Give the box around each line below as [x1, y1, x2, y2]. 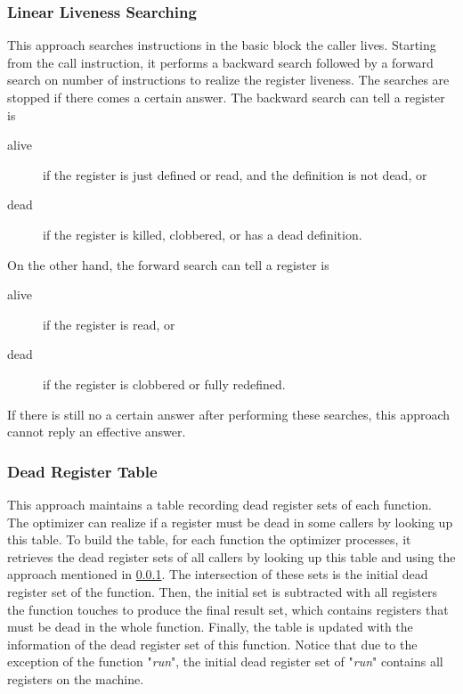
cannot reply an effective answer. [7, 422, 186, 441]
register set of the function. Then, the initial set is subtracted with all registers [7, 582, 437, 600]
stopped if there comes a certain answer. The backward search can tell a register [7, 88, 445, 106]
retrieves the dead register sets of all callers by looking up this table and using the [7, 547, 456, 566]
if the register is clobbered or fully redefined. [43, 374, 286, 393]
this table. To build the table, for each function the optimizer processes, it [7, 530, 411, 549]
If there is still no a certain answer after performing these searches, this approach [7, 404, 451, 423]
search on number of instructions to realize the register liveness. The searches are [7, 70, 450, 89]
